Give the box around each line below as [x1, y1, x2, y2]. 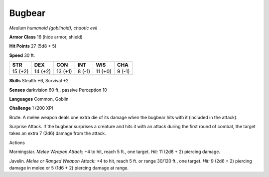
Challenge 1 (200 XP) [9, 105, 54, 111]
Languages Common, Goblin [9, 96, 69, 102]
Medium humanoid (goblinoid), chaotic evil [9, 25, 97, 31]
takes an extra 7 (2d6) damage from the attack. [9, 130, 107, 137]
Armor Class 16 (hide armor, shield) [9, 34, 83, 40]
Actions [9, 140, 25, 146]
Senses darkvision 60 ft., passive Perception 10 [9, 87, 107, 93]
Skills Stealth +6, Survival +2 [9, 78, 69, 84]
